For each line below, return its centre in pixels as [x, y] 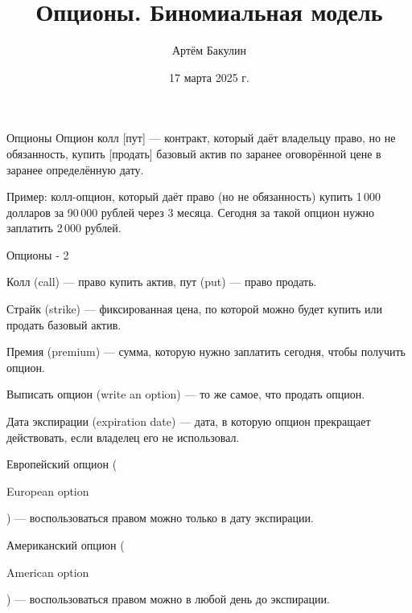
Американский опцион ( [66, 545]
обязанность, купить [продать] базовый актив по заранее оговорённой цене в [194, 153]
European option [48, 490]
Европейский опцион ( [62, 464]
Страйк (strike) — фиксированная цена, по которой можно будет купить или [195, 309]
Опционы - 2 [38, 254]
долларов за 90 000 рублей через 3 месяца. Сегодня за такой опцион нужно [191, 212]
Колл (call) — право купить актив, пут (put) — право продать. [162, 282]
